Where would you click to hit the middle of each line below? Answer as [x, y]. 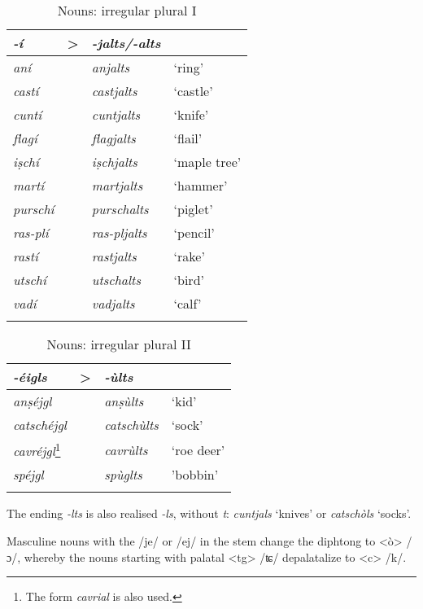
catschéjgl [40, 425]
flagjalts [113, 138]
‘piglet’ [193, 209]
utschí [30, 280]
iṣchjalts [114, 162]
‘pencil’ [194, 232]
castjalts [114, 91]
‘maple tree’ [207, 162]
